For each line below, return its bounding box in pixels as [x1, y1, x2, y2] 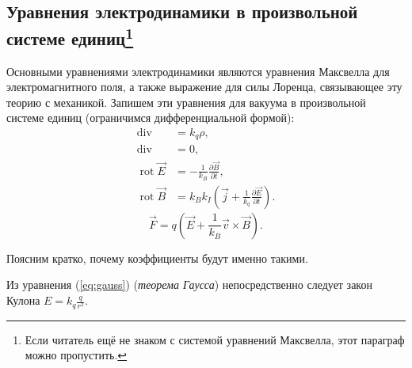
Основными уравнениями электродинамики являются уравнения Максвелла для [6, 63, 390, 79]
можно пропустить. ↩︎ [25, 347, 128, 363]
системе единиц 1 [6, 22, 134, 50]
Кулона [6, 292, 40, 309]
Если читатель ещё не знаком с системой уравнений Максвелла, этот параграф [25, 331, 405, 347]
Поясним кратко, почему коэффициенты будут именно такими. [6, 249, 308, 266]
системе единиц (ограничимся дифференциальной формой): [6, 109, 295, 126]
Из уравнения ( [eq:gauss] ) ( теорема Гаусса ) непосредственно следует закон [6, 276, 372, 293]
